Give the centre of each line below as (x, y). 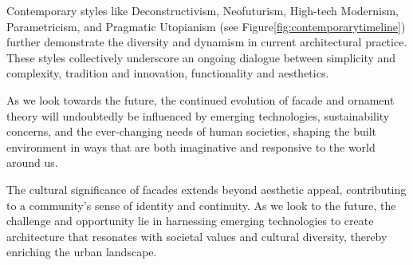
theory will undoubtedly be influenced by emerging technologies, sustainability (198, 115)
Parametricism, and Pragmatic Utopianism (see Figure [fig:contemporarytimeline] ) (206, 26)
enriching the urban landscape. (82, 252)
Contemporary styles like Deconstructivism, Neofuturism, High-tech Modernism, (203, 10)
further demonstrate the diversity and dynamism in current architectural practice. (207, 42)
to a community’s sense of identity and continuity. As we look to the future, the (201, 205)
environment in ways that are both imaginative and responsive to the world (191, 146)
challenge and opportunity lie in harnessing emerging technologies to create (190, 221)
